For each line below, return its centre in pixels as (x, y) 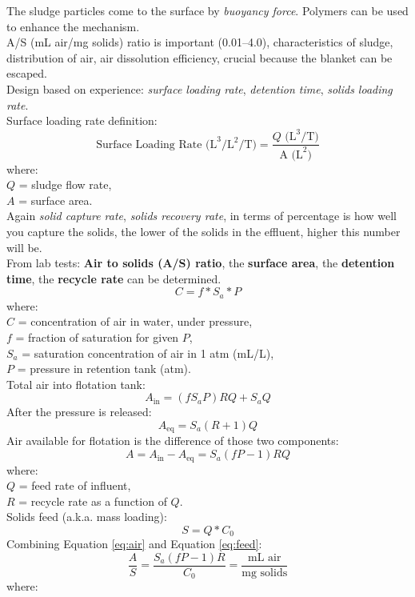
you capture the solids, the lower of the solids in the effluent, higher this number (204, 232)
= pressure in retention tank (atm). (104, 369)
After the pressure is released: (79, 412)
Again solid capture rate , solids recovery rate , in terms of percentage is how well (202, 216)
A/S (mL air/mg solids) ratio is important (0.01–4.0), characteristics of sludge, (200, 42)
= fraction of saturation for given (97, 337)
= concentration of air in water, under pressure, (135, 321)
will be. (24, 247)
